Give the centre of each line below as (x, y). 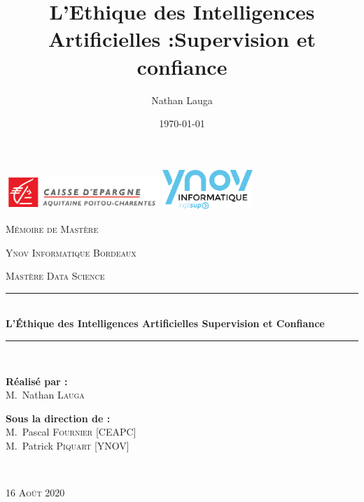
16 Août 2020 (35, 493)
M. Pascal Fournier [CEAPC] (71, 432)
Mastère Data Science (55, 276)
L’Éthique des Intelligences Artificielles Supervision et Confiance (165, 323)
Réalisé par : (37, 381)
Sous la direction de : (58, 418)
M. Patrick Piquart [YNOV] (68, 445)
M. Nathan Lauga (45, 395)
